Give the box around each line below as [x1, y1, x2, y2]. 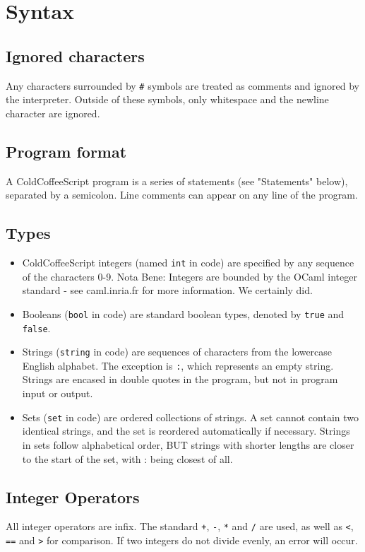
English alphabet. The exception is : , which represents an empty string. [22, 358, 334, 372]
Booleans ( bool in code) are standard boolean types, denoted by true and [22, 306, 345, 321]
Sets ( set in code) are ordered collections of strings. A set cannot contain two [22, 409, 359, 424]
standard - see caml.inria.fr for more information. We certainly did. [22, 283, 313, 298]
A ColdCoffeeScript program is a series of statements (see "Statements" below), [6, 173, 348, 188]
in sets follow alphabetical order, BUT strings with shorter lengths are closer [22, 437, 354, 452]
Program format [6, 140, 127, 162]
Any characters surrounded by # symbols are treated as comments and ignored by [6, 78, 359, 93]
